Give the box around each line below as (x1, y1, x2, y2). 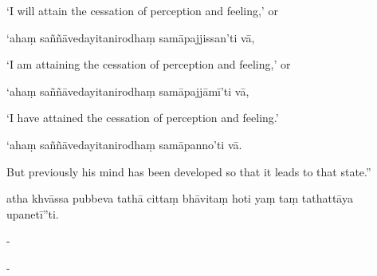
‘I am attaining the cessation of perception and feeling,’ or (6, 56, 291, 73)
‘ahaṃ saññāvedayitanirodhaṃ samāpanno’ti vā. (6, 136, 242, 152)
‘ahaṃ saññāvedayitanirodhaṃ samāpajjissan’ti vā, (6, 29, 255, 45)
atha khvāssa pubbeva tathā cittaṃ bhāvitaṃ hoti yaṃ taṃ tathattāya (6, 190, 353, 207)
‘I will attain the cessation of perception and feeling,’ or (6, 2, 278, 18)
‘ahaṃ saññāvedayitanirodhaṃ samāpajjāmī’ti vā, (6, 82, 249, 99)
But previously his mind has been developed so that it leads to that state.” (6, 163, 371, 179)
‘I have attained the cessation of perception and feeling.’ (6, 109, 279, 126)
